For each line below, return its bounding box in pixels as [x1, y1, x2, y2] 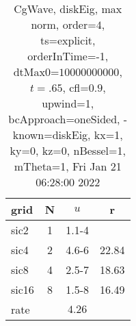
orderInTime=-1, [27, 48, 109, 64]
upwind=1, [42, 95, 94, 111]
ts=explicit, [40, 32, 96, 48]
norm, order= [31, 16, 96, 32]
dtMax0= [13, 64, 59, 79]
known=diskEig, [12, 127, 91, 142]
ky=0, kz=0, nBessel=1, [10, 142, 126, 158]
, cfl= [62, 79, 89, 95]
